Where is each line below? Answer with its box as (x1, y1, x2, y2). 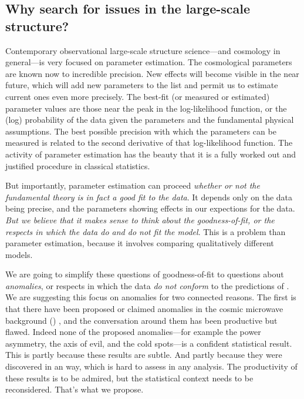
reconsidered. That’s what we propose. (5, 383, 144, 395)
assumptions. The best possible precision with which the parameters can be (5, 125, 276, 137)
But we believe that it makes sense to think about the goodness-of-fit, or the (5, 213, 275, 226)
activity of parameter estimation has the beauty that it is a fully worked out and (5, 147, 296, 160)
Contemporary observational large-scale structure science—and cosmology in (5, 44, 281, 56)
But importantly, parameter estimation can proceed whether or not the (5, 179, 260, 192)
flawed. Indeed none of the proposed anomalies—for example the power (5, 326, 261, 338)
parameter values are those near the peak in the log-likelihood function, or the (5, 102, 287, 114)
